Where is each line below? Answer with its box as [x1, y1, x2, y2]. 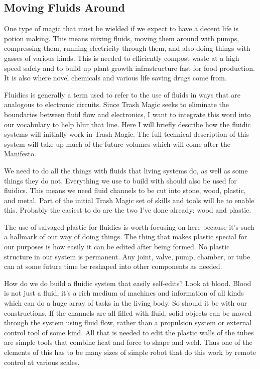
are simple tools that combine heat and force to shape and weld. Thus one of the [4, 337, 252, 347]
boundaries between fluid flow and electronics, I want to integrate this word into [4, 109, 251, 119]
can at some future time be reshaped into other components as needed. [4, 261, 222, 271]
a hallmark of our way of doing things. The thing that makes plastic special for [4, 231, 247, 242]
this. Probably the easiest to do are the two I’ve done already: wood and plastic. [4, 205, 251, 215]
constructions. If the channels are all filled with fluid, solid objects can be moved [4, 307, 252, 318]
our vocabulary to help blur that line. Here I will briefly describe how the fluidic [4, 119, 251, 129]
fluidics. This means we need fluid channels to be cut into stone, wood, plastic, [4, 185, 246, 196]
